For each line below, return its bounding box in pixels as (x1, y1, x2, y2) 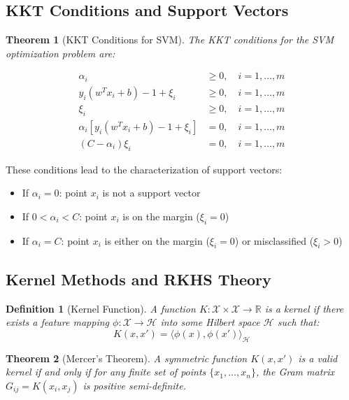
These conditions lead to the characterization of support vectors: (6, 162, 283, 176)
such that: (277, 315, 320, 329)
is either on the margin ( (104, 233, 210, 248)
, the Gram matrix (255, 364, 335, 379)
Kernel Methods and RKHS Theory (6, 268, 271, 290)
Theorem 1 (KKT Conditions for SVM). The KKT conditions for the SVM (6, 32, 334, 47)
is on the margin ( (122, 208, 200, 223)
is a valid (298, 350, 338, 365)
